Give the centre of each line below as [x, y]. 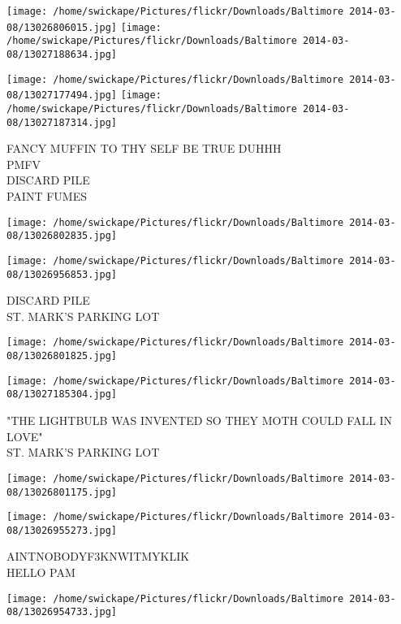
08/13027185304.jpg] [62, 394]
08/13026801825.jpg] [62, 356]
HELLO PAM [41, 572]
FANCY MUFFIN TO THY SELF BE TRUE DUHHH [144, 148]
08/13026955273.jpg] [62, 530]
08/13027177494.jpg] [62, 95]
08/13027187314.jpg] [62, 122]
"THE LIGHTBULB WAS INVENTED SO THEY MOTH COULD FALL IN [200, 420]
